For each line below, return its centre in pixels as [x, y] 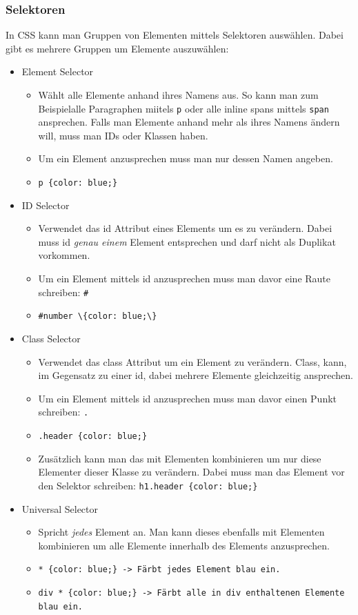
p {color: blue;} [78, 183]
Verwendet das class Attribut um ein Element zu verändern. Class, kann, [192, 361]
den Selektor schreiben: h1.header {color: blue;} [148, 485]
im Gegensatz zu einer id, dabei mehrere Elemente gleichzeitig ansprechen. [196, 375]
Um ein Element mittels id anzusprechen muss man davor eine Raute [185, 279]
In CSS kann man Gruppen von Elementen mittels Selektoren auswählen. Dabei [175, 35]
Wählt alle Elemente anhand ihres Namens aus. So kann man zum [178, 95]
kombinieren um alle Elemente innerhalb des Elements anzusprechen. [184, 545]
